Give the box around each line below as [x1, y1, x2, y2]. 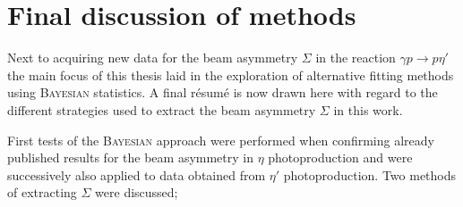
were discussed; [95, 183, 178, 202]
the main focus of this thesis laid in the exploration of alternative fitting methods [7, 65, 454, 84]
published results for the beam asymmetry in [7, 148, 253, 167]
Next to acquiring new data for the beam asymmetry [7, 48, 298, 67]
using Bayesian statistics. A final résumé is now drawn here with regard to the [7, 83, 438, 102]
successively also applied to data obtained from [7, 165, 266, 184]
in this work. [333, 100, 403, 119]
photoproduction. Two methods [283, 165, 457, 184]
